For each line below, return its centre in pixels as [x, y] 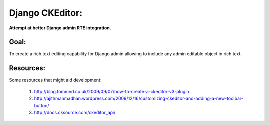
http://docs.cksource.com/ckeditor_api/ [75, 112]
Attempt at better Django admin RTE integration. [60, 28]
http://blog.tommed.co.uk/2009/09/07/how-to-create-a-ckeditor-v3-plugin [112, 91]
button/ [42, 105]
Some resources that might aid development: [55, 80]
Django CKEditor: [46, 13]
